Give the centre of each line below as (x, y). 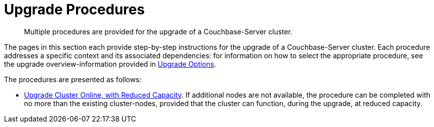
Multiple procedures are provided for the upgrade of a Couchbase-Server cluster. (158, 31)
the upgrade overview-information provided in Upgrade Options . (110, 64)
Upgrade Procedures (74, 9)
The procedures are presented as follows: (73, 79)
